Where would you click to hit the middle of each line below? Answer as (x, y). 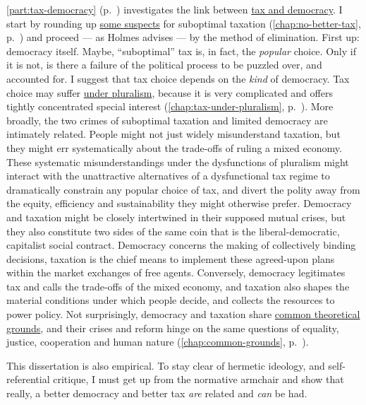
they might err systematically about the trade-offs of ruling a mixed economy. (174, 147)
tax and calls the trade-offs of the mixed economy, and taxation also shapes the (178, 286)
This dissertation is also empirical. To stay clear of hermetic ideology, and (166, 365)
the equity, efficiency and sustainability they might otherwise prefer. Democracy (179, 203)
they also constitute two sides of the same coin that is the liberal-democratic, (173, 231)
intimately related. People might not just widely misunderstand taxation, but (173, 134)
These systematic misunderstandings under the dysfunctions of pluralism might (178, 162)
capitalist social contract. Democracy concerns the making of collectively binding (181, 245)
